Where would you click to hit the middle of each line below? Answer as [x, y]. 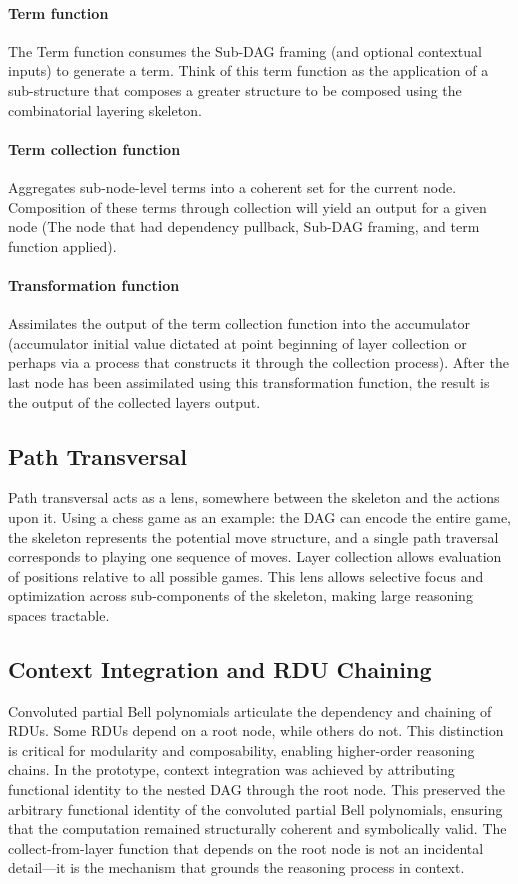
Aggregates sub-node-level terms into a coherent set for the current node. [232, 186]
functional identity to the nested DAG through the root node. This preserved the [256, 789]
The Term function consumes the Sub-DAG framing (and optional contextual [245, 50]
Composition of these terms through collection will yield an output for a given [247, 206]
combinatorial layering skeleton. [105, 109]
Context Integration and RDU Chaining [220, 668]
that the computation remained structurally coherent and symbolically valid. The [257, 828]
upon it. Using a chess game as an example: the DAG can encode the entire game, [260, 516]
